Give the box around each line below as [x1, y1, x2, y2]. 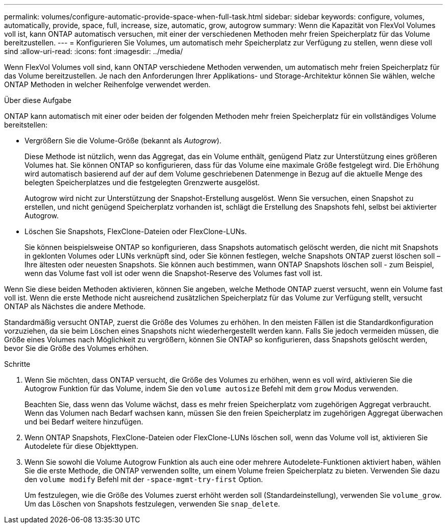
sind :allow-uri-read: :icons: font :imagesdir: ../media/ [4, 47, 183, 56]
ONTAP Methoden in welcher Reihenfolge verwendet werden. [4, 80, 211, 89]
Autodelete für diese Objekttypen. [24, 442, 138, 450]
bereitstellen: [4, 120, 48, 129]
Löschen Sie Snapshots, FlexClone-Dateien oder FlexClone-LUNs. [24, 227, 247, 236]
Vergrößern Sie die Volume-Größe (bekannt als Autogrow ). [24, 136, 221, 145]
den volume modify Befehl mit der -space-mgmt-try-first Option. [24, 475, 263, 484]
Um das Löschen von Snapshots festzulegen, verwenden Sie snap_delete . [24, 499, 280, 508]
